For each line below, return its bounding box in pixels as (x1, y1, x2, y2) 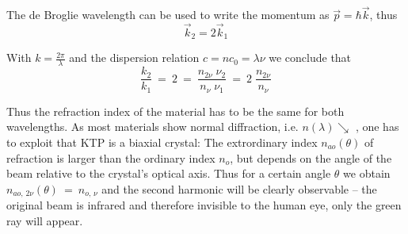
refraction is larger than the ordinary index (6, 149, 215, 166)
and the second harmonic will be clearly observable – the (101, 180, 377, 197)
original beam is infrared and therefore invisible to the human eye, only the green (6, 197, 402, 213)
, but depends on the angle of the (230, 149, 392, 166)
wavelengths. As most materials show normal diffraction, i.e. (6, 118, 299, 135)
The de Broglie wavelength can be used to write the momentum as (6, 6, 330, 23)
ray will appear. (6, 212, 83, 228)
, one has (355, 118, 399, 135)
